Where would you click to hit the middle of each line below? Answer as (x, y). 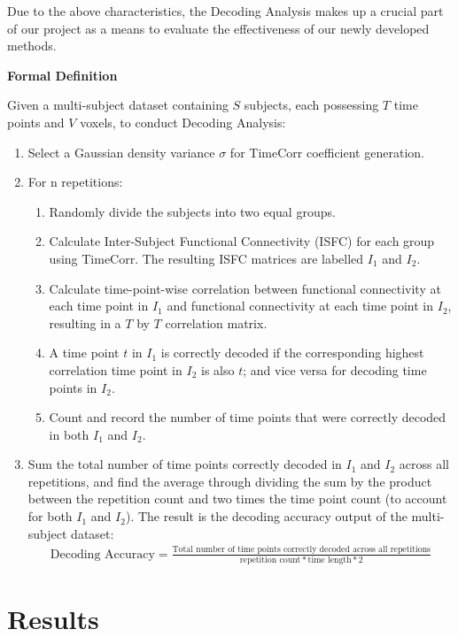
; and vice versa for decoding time (335, 369)
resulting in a (85, 322)
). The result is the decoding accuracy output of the (266, 516)
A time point (84, 353)
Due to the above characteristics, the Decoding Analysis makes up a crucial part (225, 11)
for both (50, 516)
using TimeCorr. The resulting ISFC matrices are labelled (206, 258)
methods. (32, 46)
